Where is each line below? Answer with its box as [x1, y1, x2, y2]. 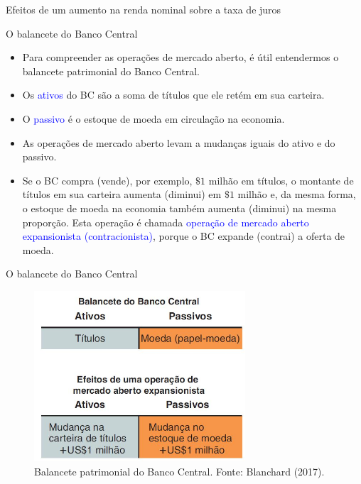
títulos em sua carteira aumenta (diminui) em [22, 187, 222, 202]
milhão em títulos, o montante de [208, 172, 354, 187]
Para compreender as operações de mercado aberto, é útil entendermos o [22, 50, 339, 65]
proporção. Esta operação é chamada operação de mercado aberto [22, 214, 309, 229]
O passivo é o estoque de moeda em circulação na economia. [22, 111, 285, 126]
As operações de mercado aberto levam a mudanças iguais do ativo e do [22, 135, 335, 150]
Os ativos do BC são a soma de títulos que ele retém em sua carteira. [22, 87, 325, 102]
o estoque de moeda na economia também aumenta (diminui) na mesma [22, 200, 337, 215]
